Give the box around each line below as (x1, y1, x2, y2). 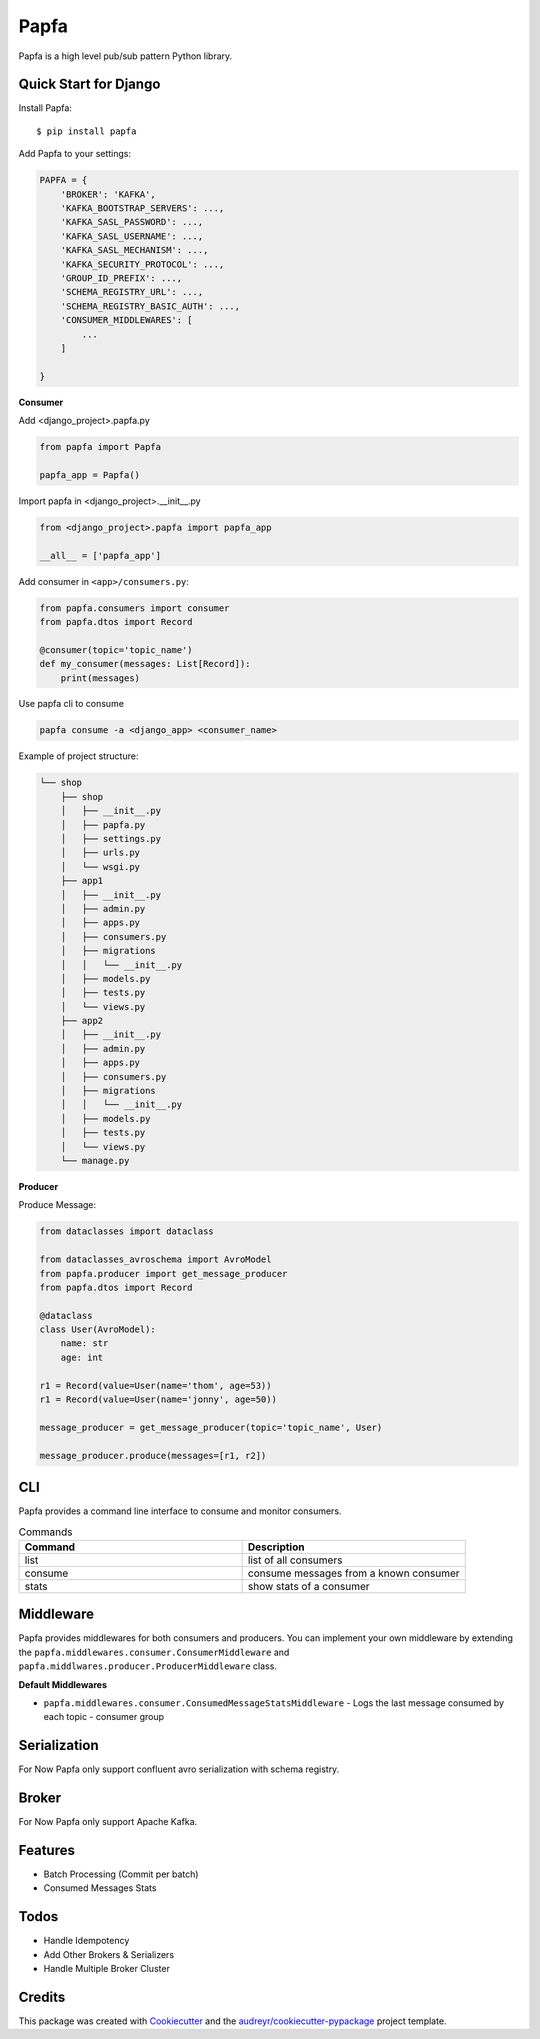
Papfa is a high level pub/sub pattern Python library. (18, 50, 233, 62)
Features (18, 1841, 75, 1859)
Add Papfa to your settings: (18, 148, 132, 160)
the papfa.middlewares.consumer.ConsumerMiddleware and (18, 1646, 290, 1658)
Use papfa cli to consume (18, 698, 125, 710)
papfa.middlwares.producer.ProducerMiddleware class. (18, 1660, 277, 1672)
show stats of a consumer (247, 1579, 370, 1593)
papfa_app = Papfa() (39, 469, 140, 480)
